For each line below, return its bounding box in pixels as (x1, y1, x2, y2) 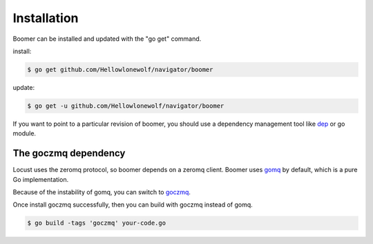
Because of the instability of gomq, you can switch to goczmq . (12, 187, 191, 196)
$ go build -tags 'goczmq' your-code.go (27, 219, 166, 227)
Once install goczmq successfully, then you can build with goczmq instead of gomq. (12, 200, 254, 209)
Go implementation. (12, 175, 69, 183)
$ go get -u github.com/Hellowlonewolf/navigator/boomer (27, 102, 224, 110)
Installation (12, 10, 79, 26)
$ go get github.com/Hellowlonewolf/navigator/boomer (27, 66, 213, 73)
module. (12, 129, 37, 138)
